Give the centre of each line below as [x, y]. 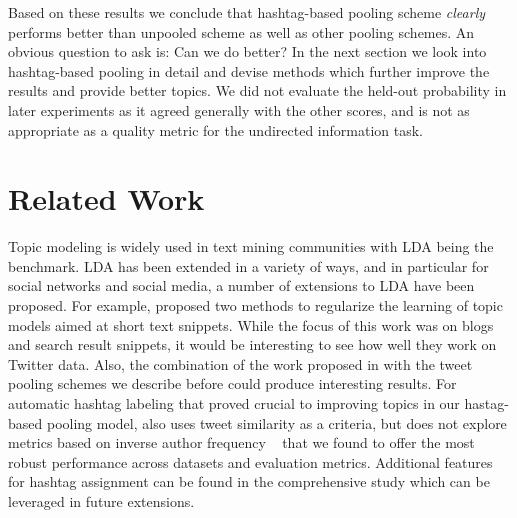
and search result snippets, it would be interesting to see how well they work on [252, 344]
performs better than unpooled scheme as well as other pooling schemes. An [241, 31]
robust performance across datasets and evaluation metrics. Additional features [250, 461]
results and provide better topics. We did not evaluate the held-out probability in [257, 90]
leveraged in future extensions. [101, 501]
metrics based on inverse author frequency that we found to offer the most [241, 442]
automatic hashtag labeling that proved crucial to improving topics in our [234, 403]
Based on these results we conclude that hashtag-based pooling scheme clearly [247, 12]
